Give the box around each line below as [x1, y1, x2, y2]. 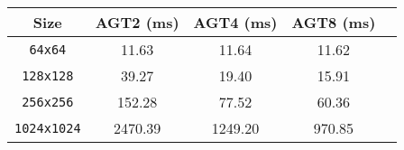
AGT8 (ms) [291, 12, 376, 33]
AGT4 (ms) [193, 12, 278, 33]
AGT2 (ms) [95, 12, 179, 33]
